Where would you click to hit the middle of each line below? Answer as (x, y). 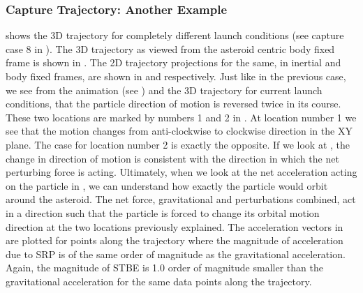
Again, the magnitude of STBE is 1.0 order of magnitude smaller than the (164, 268)
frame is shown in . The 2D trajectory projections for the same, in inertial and (173, 62)
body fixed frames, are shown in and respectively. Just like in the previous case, (176, 76)
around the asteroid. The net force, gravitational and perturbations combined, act (181, 199)
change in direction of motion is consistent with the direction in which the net (172, 158)
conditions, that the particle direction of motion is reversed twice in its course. (173, 104)
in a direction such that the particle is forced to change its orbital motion (163, 212)
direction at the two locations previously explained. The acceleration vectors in (175, 226)
